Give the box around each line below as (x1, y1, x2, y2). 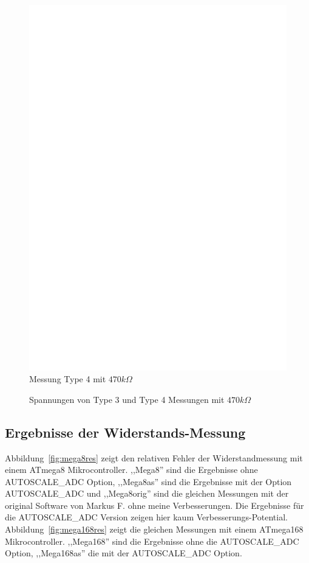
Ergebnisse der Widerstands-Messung (5, 422, 246, 441)
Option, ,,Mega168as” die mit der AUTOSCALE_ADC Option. (5, 547, 242, 559)
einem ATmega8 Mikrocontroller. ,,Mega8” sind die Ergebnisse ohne (5, 463, 258, 476)
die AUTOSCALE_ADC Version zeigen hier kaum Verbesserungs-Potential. (5, 511, 288, 523)
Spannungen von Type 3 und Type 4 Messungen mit (29, 393, 225, 405)
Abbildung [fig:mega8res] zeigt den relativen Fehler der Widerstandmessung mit (5, 451, 303, 464)
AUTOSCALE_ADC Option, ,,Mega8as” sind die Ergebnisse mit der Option (5, 475, 292, 488)
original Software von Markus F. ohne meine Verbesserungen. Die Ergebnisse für (5, 498, 304, 511)
